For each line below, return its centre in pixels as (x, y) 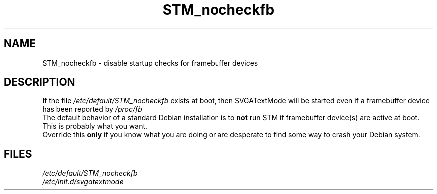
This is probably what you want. (95, 126)
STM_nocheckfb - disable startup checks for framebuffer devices (150, 63)
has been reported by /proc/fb (92, 109)
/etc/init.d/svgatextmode (83, 182)
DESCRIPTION (40, 82)
